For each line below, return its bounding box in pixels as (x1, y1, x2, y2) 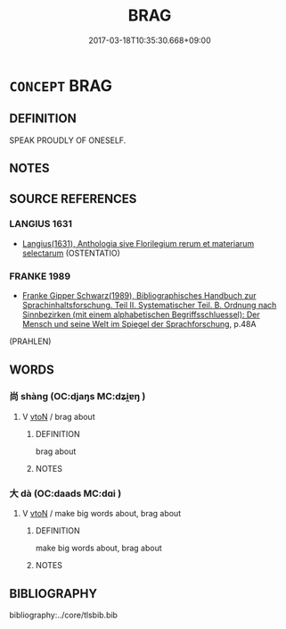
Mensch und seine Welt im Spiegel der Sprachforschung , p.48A (21, 319, 257, 330)
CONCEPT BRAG (9, 75, 113, 96)
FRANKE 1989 (9, 270, 71, 282)
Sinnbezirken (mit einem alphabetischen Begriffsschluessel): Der (21, 309, 260, 320)
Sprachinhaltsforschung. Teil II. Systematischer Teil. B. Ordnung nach (21, 300, 277, 311)
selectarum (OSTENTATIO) (21, 247, 120, 258)
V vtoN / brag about (21, 411, 95, 422)
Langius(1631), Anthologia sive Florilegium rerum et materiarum (21, 238, 255, 248)
